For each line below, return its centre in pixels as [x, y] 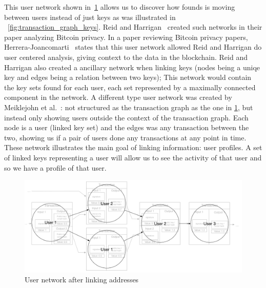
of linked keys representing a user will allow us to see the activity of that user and [133, 157]
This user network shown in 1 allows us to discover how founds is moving [120, 7]
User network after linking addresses [82, 280]
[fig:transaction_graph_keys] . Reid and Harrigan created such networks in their [135, 27]
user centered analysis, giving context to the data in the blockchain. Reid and [126, 57]
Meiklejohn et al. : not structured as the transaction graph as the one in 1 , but [129, 107]
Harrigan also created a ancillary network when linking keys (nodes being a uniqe [132, 67]
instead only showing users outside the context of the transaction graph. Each [126, 117]
